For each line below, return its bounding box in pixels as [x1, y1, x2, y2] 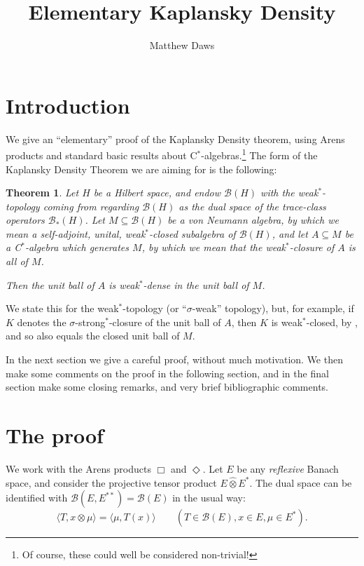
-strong [75, 314, 106, 329]
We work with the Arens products [6, 461, 151, 476]
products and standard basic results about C [6, 147, 197, 162]
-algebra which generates [24, 240, 129, 255]
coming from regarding [43, 198, 139, 213]
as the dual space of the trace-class [178, 198, 326, 213]
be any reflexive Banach [237, 461, 339, 476]
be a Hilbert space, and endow [93, 185, 221, 200]
